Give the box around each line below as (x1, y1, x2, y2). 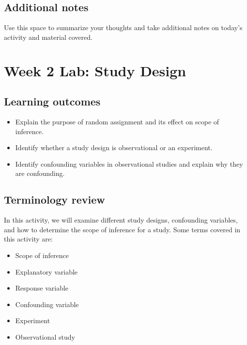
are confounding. (15, 168, 65, 178)
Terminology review (4, 192, 105, 207)
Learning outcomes (4, 94, 101, 109)
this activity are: (4, 234, 53, 244)
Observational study (15, 331, 75, 342)
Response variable (15, 283, 69, 293)
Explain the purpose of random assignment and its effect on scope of (15, 116, 219, 126)
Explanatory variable (15, 266, 78, 276)
